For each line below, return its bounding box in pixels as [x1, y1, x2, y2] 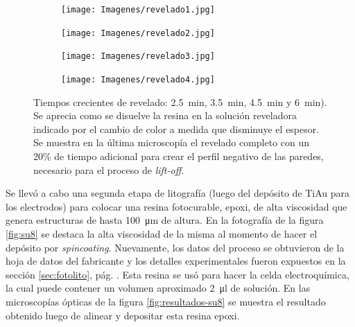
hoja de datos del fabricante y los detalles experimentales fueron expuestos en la [6, 254, 346, 268]
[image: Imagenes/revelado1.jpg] [61, 5, 215, 15]
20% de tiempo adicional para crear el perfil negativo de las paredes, [33, 149, 324, 163]
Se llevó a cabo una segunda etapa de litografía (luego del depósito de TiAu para [6, 186, 350, 200]
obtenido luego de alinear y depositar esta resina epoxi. [6, 308, 240, 322]
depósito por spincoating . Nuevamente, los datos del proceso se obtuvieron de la [6, 240, 345, 254]
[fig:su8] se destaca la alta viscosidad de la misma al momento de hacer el [6, 226, 318, 240]
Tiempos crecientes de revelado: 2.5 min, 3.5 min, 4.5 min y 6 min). [33, 94, 327, 109]
